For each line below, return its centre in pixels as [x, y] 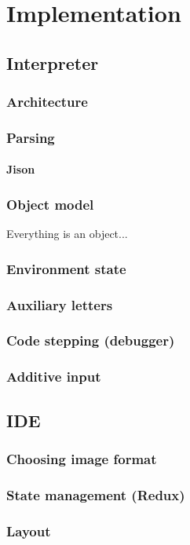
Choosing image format [82, 458]
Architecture [47, 102]
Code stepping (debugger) [91, 340]
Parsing [31, 137]
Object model [50, 204]
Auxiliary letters [60, 304]
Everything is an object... [67, 234]
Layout [29, 530]
